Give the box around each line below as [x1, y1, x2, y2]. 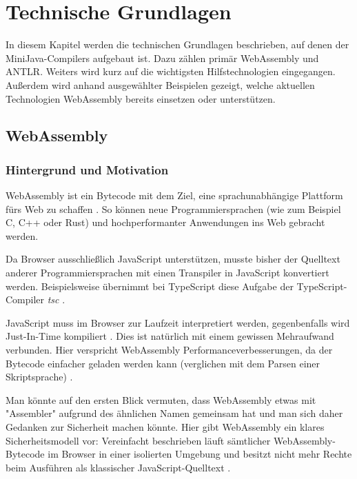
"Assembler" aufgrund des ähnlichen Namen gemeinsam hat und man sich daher [6, 406, 343, 420]
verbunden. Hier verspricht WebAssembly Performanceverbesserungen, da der [6, 343, 333, 357]
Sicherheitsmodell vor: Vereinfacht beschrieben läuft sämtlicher [6, 433, 271, 447]
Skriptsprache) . [6, 369, 73, 384]
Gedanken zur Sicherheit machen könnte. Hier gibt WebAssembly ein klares [6, 420, 325, 434]
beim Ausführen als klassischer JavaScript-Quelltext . [6, 460, 231, 474]
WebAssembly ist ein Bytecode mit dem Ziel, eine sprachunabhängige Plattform [6, 188, 343, 203]
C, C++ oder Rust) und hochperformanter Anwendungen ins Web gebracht [6, 215, 325, 230]
